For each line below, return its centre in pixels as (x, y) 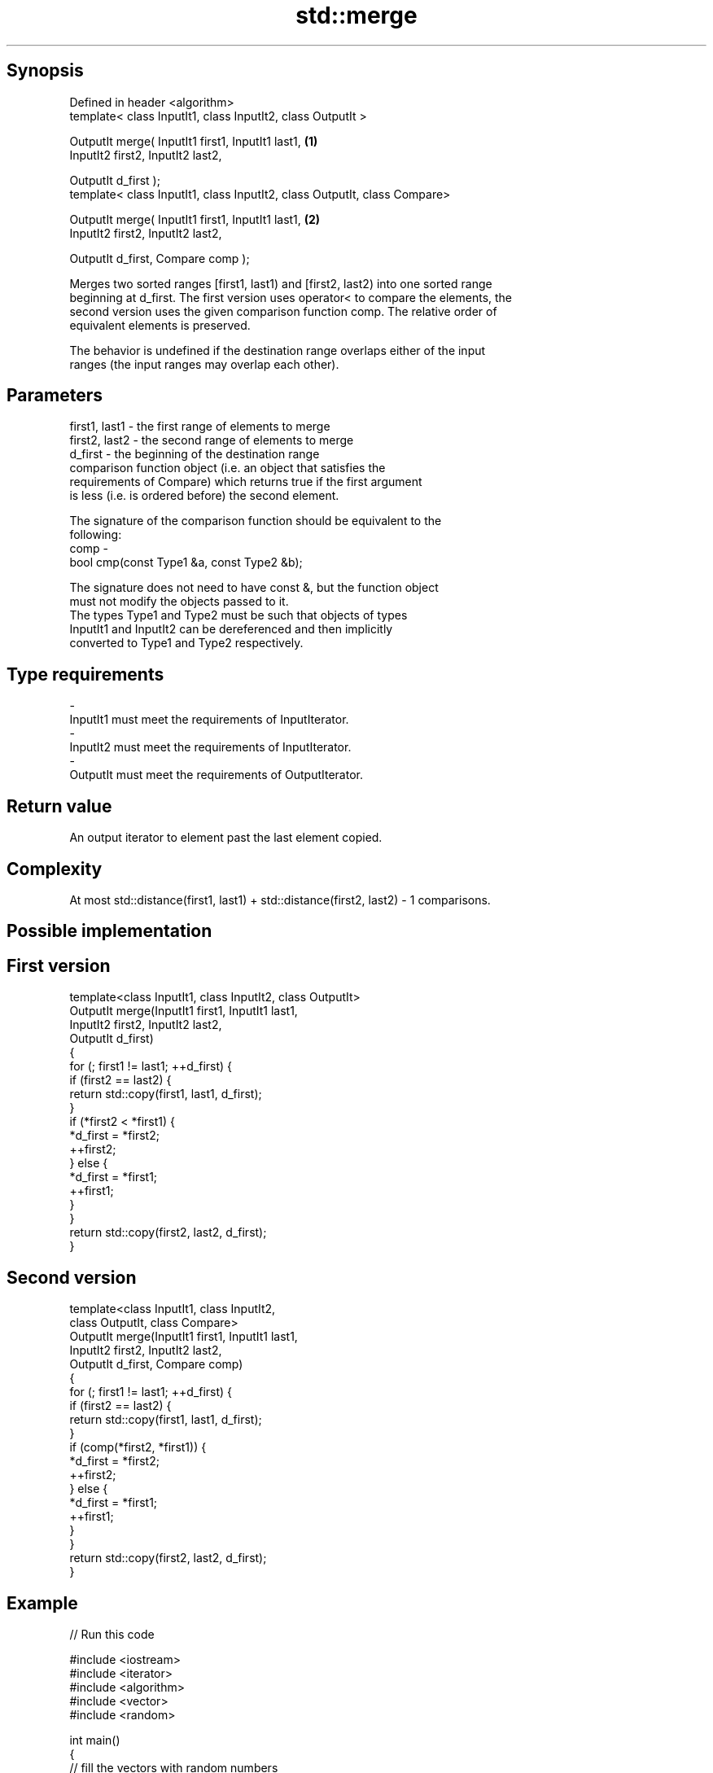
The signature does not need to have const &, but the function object (254, 588)
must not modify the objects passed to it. (179, 602)
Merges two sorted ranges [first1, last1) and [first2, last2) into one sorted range (281, 283)
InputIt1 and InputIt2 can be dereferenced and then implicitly (231, 629)
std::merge (356, 15)
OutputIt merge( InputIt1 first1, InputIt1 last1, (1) (194, 141)
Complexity (55, 869)
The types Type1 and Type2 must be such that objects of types (238, 615)
